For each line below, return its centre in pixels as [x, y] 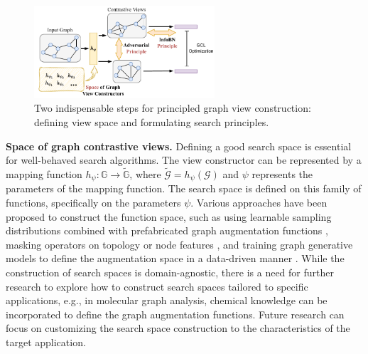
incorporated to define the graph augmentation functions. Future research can [175, 314]
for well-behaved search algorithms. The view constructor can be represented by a [184, 160]
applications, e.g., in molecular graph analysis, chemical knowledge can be [167, 300]
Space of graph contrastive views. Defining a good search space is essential [179, 146]
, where [145, 174]
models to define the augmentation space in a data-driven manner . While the [175, 258]
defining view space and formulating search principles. [152, 122]
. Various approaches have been [259, 203]
